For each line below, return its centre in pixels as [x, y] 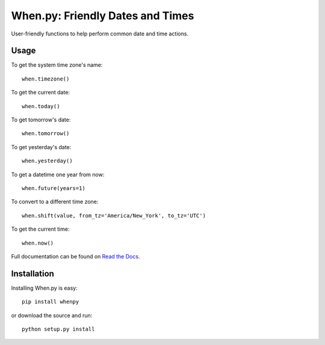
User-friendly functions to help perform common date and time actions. [100, 34]
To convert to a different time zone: [55, 202]
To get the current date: [41, 93]
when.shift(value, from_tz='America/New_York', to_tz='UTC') [114, 215]
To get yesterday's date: [41, 147]
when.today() [41, 106]
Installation [32, 273]
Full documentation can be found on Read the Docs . [76, 256]
